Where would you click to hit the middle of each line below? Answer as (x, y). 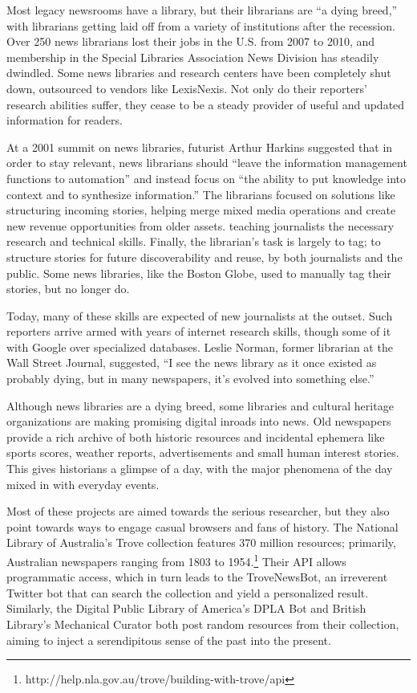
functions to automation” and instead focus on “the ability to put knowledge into (206, 178)
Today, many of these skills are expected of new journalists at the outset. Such (200, 315)
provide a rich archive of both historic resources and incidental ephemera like (196, 436)
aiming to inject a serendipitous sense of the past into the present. (169, 640)
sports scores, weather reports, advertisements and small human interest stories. (203, 452)
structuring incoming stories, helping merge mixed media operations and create (201, 210)
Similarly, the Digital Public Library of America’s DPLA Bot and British (186, 608)
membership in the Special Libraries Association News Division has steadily (193, 57)
